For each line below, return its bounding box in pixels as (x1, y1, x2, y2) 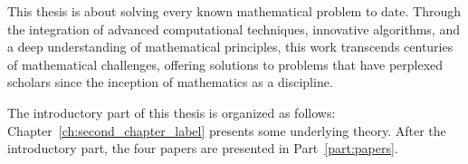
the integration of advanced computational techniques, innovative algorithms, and (7, 19, 460, 38)
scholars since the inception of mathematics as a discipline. (7, 72, 333, 92)
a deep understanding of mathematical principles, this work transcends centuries (7, 37, 454, 56)
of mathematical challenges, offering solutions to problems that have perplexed (7, 54, 444, 73)
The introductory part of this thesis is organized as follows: (7, 102, 336, 121)
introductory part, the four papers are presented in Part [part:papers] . (7, 139, 398, 158)
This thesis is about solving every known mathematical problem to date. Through (7, 2, 462, 20)
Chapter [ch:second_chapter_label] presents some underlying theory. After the (7, 121, 446, 140)
